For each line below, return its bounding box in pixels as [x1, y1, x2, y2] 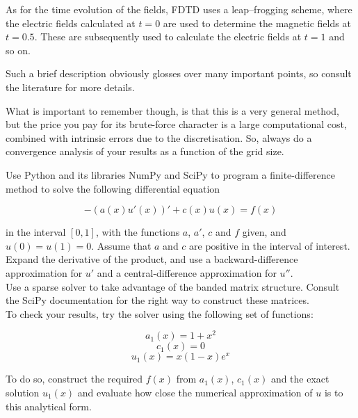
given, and [242, 225, 286, 239]
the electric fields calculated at [6, 15, 136, 30]
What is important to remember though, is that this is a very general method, [6, 103, 340, 118]
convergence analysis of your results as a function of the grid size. [6, 144, 284, 159]
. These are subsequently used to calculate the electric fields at [34, 29, 302, 44]
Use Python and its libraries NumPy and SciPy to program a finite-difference [6, 167, 335, 182]
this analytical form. [6, 399, 92, 413]
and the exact [270, 371, 329, 386]
